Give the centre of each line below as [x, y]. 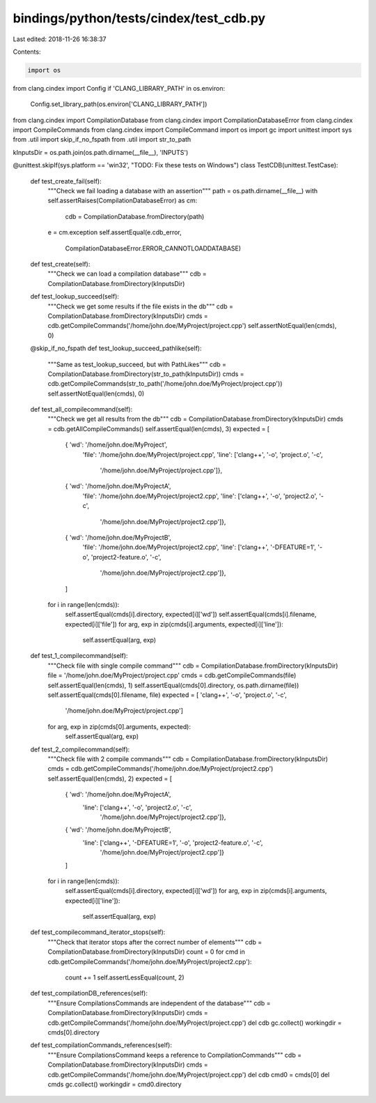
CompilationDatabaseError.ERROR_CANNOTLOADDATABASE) [153, 248]
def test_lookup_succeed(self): [75, 297]
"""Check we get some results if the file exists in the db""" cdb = [140, 306]
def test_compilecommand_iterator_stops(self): [98, 932]
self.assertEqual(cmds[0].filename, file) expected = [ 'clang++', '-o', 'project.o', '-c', [167, 695]
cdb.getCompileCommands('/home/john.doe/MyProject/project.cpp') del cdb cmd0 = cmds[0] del [189, 1074]
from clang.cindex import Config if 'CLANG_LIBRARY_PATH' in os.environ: [119, 88]
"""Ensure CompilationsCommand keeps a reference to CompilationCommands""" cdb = [175, 1055]
